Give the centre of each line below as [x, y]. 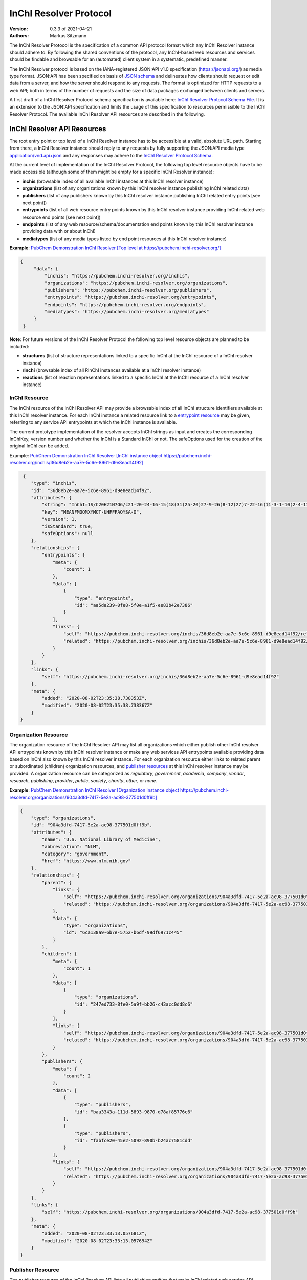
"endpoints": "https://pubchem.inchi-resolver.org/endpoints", [125, 304]
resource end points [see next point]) [61, 217]
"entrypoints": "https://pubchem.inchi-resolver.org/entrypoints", [131, 297]
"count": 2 [77, 1076]
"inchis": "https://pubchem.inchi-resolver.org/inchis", [117, 276]
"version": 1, [59, 519]
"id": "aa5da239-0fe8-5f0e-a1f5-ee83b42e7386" [134, 605]
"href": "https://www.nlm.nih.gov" [86, 861]
